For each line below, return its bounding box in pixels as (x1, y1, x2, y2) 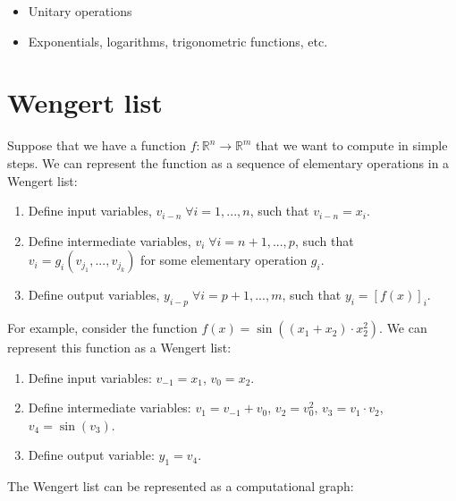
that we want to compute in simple (256, 136, 448, 155)
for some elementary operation (140, 250, 308, 269)
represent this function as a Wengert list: (7, 338, 232, 357)
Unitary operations (28, 2, 132, 20)
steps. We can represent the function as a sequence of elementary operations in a (7, 153, 450, 172)
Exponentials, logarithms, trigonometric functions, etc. (28, 31, 328, 50)
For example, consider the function (7, 318, 198, 337)
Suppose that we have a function (7, 136, 186, 155)
